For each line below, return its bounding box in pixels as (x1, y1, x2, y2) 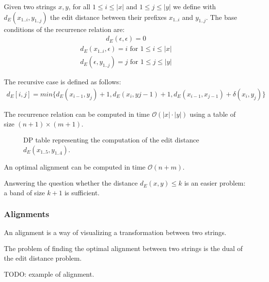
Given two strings (4, 1, 56, 11)
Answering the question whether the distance (4, 178, 138, 188)
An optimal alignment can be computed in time (4, 161, 146, 172)
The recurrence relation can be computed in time (4, 109, 150, 119)
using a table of (190, 109, 236, 119)
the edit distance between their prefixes (50, 12, 167, 22)
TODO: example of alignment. (4, 269, 95, 279)
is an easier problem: (184, 178, 246, 188)
